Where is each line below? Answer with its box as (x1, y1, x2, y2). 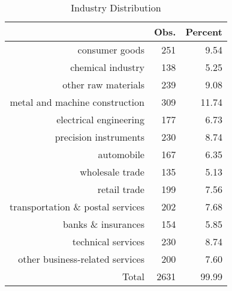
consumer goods (77, 43, 144, 57)
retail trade (97, 182, 144, 196)
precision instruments (55, 130, 144, 144)
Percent (185, 25, 222, 38)
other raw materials (62, 78, 144, 91)
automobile (98, 147, 144, 161)
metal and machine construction (10, 95, 144, 109)
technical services (72, 234, 144, 248)
